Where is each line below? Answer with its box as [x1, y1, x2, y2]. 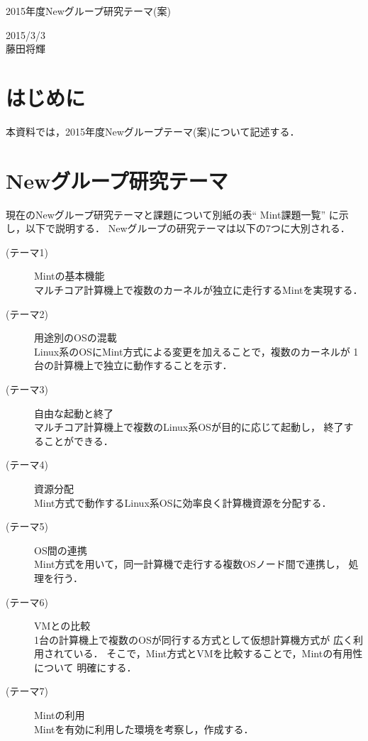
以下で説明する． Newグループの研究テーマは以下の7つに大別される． [25, 221, 350, 236]
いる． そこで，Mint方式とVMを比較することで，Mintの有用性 [73, 646, 363, 661]
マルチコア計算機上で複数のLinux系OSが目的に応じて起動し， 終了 [34, 419, 344, 434]
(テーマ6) [6, 594, 48, 609]
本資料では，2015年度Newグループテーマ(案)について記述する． [6, 123, 300, 138]
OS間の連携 [34, 542, 87, 557]
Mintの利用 [34, 708, 85, 723]
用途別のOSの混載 [34, 330, 117, 345]
